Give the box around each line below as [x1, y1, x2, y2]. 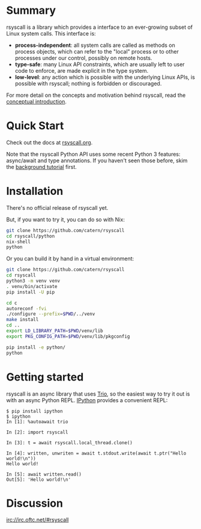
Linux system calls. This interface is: [6, 29, 96, 37]
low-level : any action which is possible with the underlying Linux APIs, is [14, 73, 195, 81]
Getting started [6, 370, 84, 384]
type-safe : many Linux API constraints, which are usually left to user [14, 61, 185, 68]
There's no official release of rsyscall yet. [6, 204, 109, 211]
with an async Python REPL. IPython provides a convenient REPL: [6, 396, 168, 403]
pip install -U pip [6, 289, 55, 295]
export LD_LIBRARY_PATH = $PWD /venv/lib [6, 328, 103, 334]
